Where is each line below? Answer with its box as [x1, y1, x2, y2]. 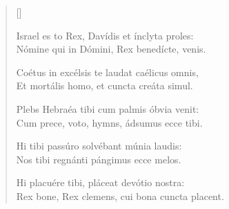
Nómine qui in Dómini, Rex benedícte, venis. [16, 42, 206, 56]
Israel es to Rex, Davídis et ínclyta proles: [16, 28, 194, 42]
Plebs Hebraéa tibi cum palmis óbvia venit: [16, 101, 199, 116]
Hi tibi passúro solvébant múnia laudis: [16, 138, 182, 153]
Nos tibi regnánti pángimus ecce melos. [16, 152, 181, 166]
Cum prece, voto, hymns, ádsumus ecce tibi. [16, 115, 203, 129]
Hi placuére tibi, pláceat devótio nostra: [16, 175, 185, 190]
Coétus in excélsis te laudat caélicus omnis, [16, 64, 199, 79]
